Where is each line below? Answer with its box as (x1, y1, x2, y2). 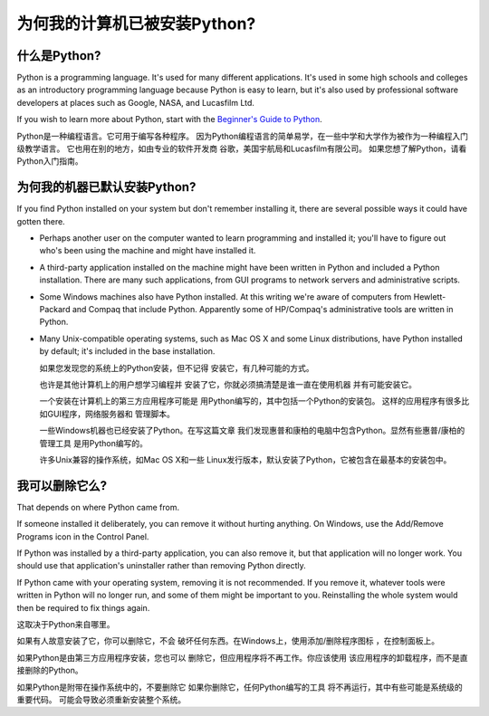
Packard (39, 304, 71, 315)
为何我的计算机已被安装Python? (16, 14, 256, 33)
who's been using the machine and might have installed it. (39, 245, 256, 256)
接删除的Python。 (16, 665, 83, 676)
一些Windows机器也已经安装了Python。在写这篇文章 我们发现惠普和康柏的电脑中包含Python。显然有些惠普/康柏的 (39, 425, 465, 436)
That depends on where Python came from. (16, 501, 180, 512)
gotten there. (16, 215, 65, 226)
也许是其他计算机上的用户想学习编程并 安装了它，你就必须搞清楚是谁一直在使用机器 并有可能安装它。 (39, 379, 417, 389)
